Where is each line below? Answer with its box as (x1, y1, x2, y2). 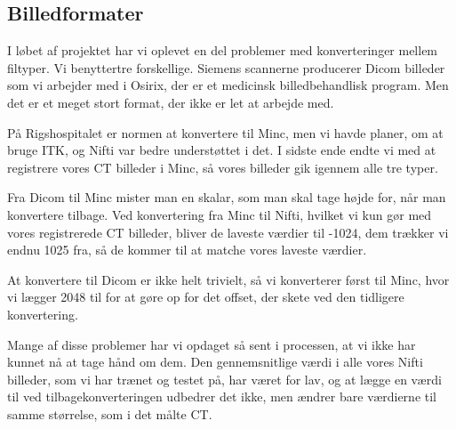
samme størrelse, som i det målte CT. (7, 404, 212, 423)
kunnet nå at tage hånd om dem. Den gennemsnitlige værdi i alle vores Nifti (7, 352, 423, 371)
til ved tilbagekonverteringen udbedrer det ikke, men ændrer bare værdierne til (7, 387, 436, 406)
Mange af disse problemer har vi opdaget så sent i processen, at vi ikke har (7, 335, 416, 353)
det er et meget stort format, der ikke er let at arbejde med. (7, 93, 334, 111)
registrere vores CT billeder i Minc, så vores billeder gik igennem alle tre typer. (7, 158, 438, 176)
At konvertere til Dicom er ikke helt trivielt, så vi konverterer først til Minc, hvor (7, 270, 450, 288)
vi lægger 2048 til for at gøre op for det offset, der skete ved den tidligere (7, 287, 404, 306)
